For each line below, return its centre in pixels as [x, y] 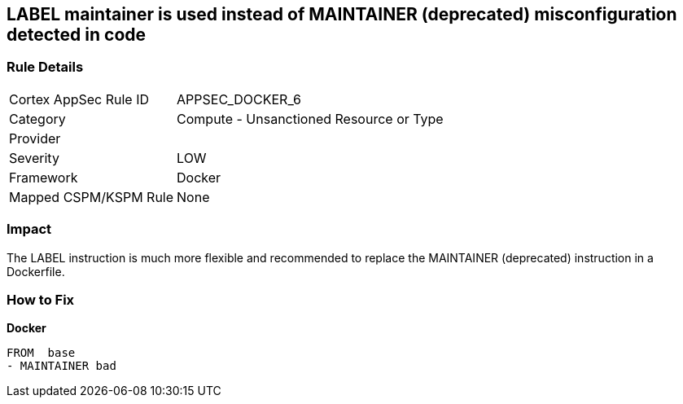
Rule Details [45, 67]
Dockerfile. [36, 271]
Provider [35, 138]
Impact [29, 229]
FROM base [41, 353]
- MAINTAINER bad [61, 366]
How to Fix [41, 299]
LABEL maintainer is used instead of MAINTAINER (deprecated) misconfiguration [342, 14]
